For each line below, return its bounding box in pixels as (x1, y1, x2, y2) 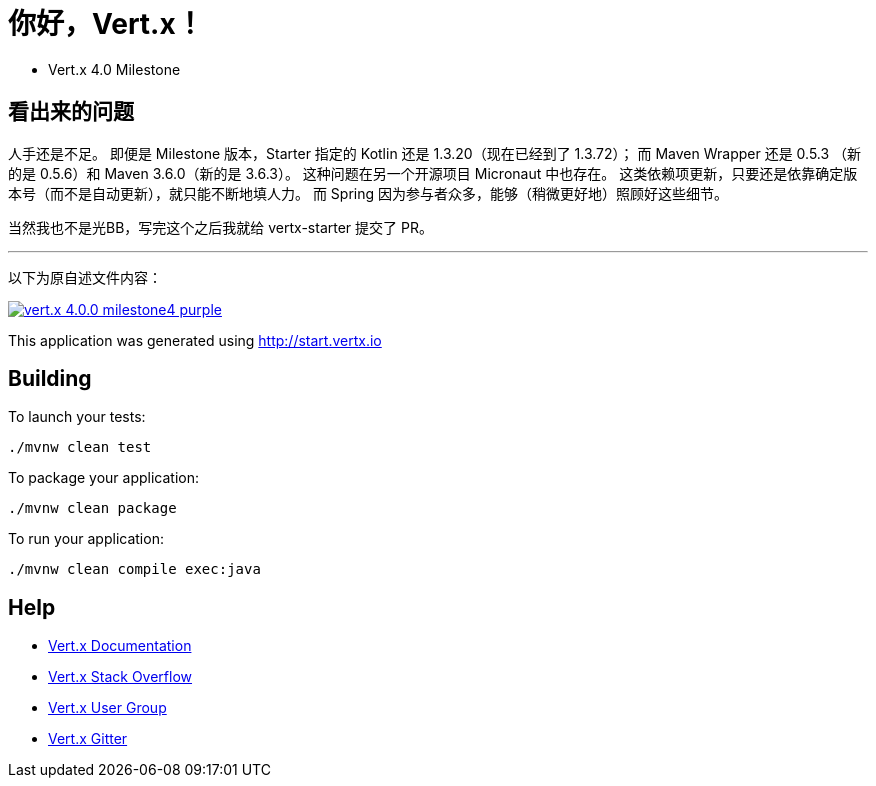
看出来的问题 (8, 99, 134, 125)
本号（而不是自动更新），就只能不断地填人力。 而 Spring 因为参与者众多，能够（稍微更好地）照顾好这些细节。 (8, 184, 729, 202)
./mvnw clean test (8, 439, 152, 456)
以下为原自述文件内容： (8, 268, 162, 286)
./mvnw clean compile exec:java (8, 561, 261, 578)
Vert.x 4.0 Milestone (48, 60, 181, 78)
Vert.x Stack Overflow (48, 668, 193, 686)
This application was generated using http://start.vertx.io (8, 331, 382, 349)
